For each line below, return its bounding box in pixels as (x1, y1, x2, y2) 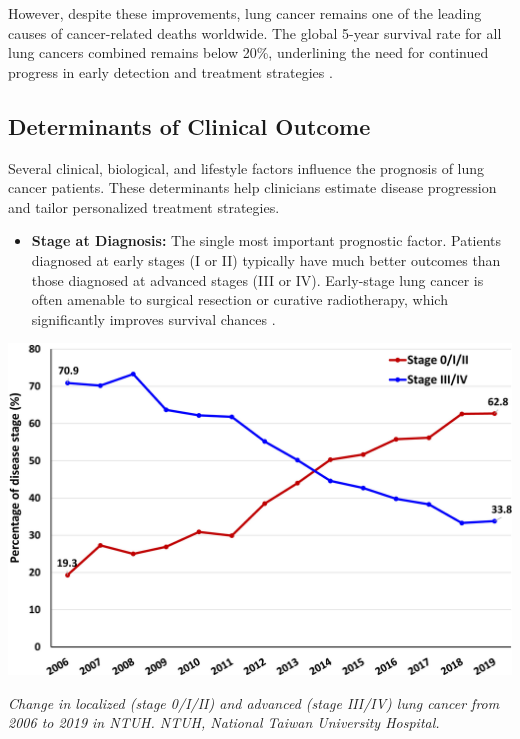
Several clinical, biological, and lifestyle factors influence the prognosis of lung (8, 157, 485, 178)
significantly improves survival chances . (31, 308, 276, 329)
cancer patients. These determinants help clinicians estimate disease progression (8, 177, 497, 198)
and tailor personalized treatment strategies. (8, 196, 280, 217)
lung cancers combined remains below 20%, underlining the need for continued (8, 42, 489, 63)
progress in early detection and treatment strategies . (8, 61, 333, 82)
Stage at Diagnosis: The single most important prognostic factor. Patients (31, 230, 502, 251)
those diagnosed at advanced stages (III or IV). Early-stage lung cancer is (31, 269, 484, 290)
